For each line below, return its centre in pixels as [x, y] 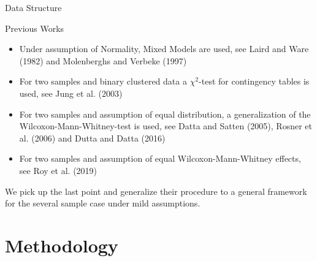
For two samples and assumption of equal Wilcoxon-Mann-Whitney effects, [160, 158]
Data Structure [33, 7]
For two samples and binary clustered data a [103, 81]
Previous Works [35, 28]
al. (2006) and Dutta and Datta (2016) [92, 138]
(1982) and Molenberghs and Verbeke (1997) [103, 60]
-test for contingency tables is [254, 81]
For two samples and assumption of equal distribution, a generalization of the [165, 114]
